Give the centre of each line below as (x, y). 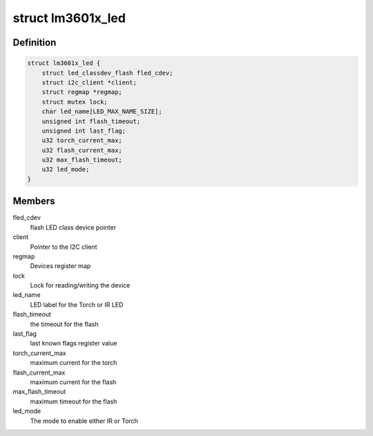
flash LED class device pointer (73, 227)
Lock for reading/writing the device (80, 285)
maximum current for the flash (73, 382)
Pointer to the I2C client (64, 247)
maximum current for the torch (74, 363)
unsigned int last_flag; (84, 131)
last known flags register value (74, 343)
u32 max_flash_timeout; (82, 160)
